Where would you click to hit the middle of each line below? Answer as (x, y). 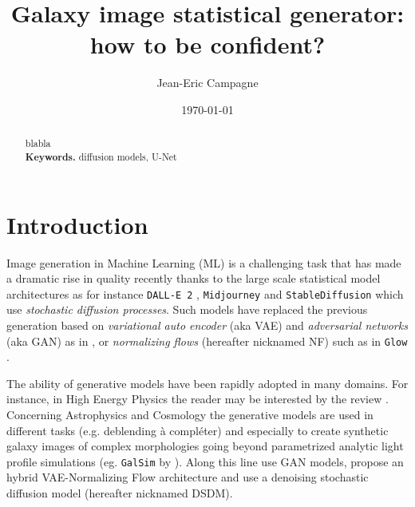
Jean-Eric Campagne (207, 83)
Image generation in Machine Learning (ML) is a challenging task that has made (204, 262)
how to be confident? (207, 44)
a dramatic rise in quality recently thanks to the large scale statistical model (194, 278)
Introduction (77, 224)
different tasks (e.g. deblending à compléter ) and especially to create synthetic (198, 430)
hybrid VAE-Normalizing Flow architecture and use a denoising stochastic (188, 477)
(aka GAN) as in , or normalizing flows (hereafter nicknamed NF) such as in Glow (207, 341)
